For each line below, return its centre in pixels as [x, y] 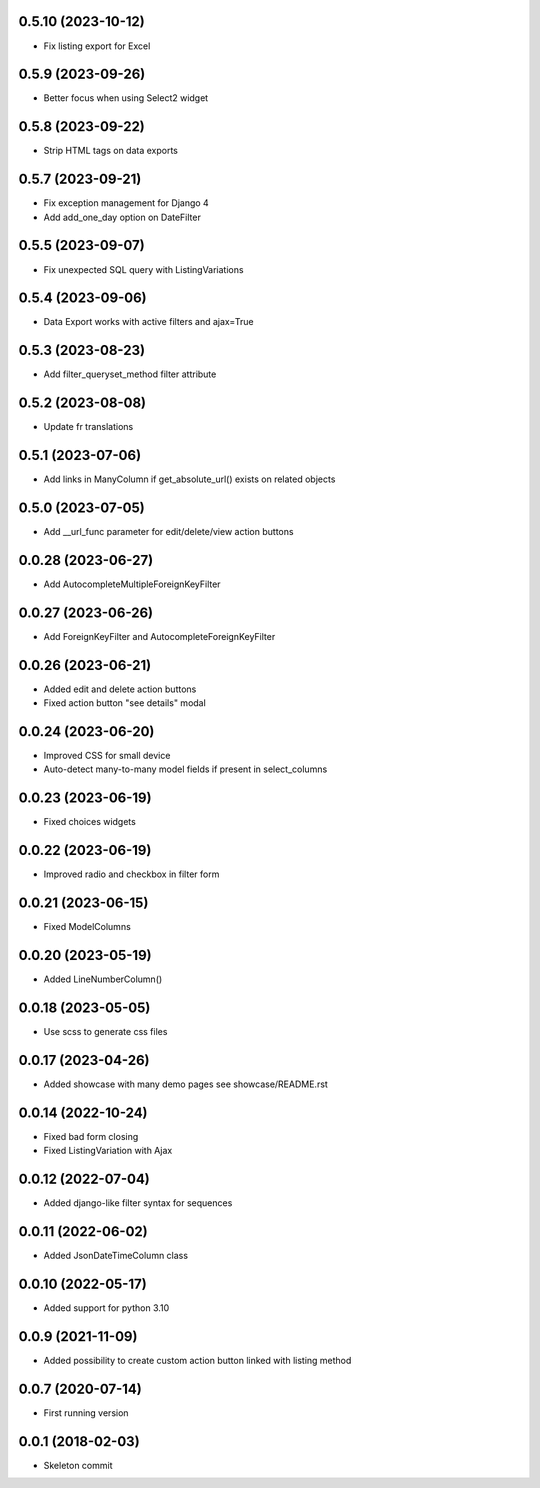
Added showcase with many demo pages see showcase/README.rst [186, 1084]
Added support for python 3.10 [106, 1307]
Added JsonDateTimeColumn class [116, 1256]
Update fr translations [88, 427]
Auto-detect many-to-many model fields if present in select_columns [185, 769]
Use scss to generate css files [105, 1031]
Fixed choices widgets [90, 822]
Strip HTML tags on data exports [111, 151]
